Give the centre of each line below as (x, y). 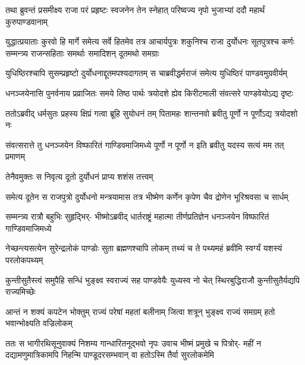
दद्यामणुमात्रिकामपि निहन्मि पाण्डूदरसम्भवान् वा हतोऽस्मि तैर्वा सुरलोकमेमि (110, 355)
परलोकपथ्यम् (24, 259)
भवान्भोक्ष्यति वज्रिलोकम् (39, 323)
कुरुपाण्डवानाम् (27, 21)
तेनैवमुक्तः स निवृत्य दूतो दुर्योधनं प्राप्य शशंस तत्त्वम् (79, 176)
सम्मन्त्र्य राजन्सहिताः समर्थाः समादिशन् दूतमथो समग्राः (82, 53)
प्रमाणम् (15, 156)
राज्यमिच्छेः (21, 291)
